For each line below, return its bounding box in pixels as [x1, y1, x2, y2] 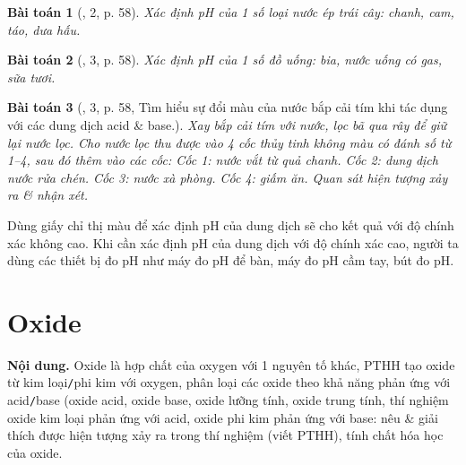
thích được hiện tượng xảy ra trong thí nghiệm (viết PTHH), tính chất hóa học [7, 426, 444, 444]
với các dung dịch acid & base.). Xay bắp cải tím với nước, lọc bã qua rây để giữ [7, 115, 447, 133]
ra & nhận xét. [7, 185, 89, 204]
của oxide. [7, 443, 63, 461]
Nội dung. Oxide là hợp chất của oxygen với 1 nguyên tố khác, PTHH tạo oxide [7, 355, 455, 374]
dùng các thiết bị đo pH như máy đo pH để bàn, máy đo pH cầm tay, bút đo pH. [7, 251, 454, 270]
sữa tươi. [7, 67, 56, 86]
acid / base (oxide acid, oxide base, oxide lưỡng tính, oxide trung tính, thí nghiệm [7, 391, 449, 409]
